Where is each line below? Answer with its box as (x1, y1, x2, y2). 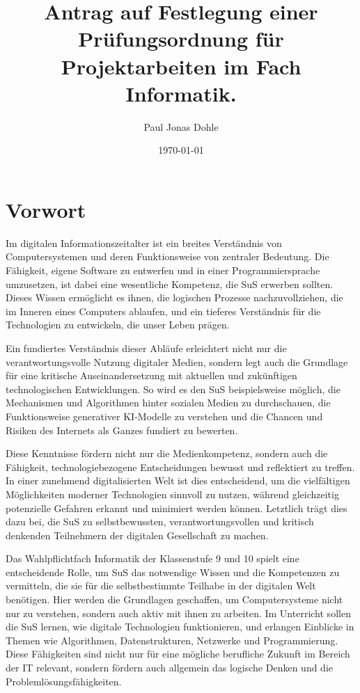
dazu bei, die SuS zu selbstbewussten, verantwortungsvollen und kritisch (6, 514, 314, 529)
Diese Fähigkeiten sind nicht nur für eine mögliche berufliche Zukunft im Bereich (6, 646, 350, 661)
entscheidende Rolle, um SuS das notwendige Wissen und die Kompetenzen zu (6, 564, 340, 579)
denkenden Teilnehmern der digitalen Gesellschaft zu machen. (6, 527, 269, 542)
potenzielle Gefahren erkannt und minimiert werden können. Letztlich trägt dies (6, 500, 347, 515)
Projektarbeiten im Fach (61, 51, 302, 80)
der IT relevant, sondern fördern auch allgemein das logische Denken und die (6, 660, 334, 675)
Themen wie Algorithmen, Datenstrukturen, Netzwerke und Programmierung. (6, 632, 338, 647)
